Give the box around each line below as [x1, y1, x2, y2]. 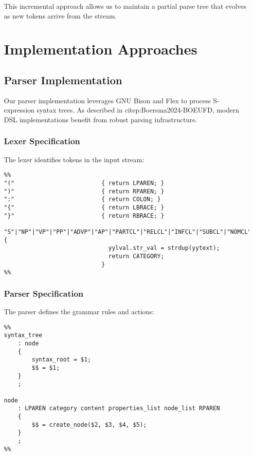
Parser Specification [4, 287, 84, 299]
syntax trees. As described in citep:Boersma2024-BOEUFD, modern [36, 105, 239, 115]
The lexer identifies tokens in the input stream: [4, 154, 145, 164]
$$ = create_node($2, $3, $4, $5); [32, 421, 147, 428]
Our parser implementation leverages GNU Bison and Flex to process [4, 95, 211, 105]
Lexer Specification [4, 135, 80, 147]
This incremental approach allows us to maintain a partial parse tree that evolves [4, 1, 247, 11]
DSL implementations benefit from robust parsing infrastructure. [4, 114, 198, 124]
